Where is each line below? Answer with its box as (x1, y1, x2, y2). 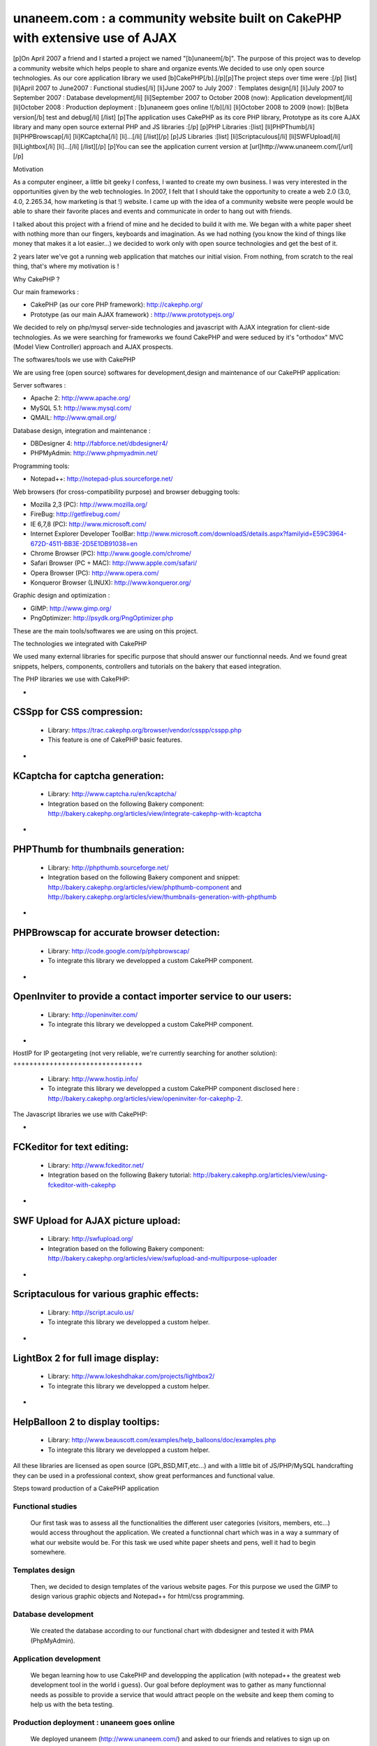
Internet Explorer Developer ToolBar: (30, 529, 135, 538)
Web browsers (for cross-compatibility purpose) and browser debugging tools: (13, 487, 240, 496)
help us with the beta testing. (30, 1700, 114, 1708)
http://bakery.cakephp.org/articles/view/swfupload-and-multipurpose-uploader (47, 1254, 277, 1263)
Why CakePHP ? (13, 274, 60, 283)
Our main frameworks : (13, 287, 80, 296)
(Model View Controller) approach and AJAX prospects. (13, 342, 174, 351)
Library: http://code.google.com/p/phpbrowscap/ (47, 946, 190, 955)
